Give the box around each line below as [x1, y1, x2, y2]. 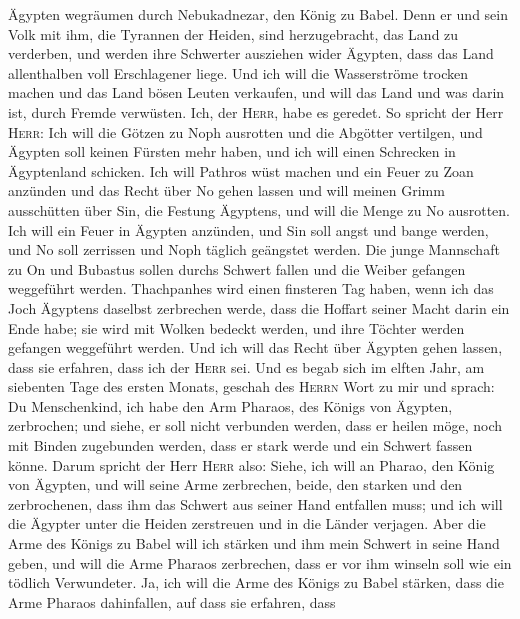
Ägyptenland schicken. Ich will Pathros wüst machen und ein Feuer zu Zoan [8, 160, 474, 181]
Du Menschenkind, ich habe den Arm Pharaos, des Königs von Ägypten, [8, 395, 453, 416]
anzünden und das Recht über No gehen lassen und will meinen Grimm [8, 180, 445, 201]
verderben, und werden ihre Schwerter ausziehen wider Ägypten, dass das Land [8, 43, 494, 64]
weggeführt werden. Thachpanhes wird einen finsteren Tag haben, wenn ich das [8, 278, 494, 299]
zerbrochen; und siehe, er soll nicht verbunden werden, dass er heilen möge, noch [8, 415, 503, 436]
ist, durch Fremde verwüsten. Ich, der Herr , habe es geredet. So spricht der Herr [8, 101, 504, 122]
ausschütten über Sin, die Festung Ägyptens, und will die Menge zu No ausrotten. [8, 199, 510, 220]
